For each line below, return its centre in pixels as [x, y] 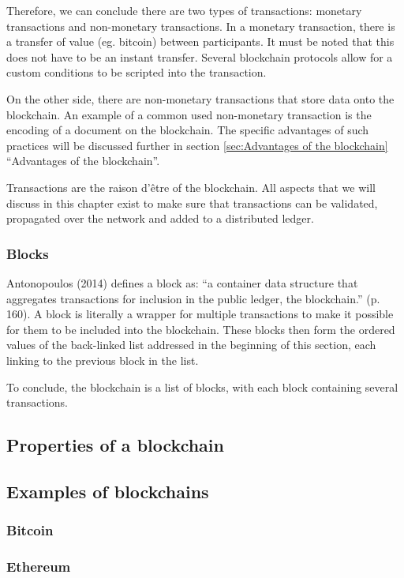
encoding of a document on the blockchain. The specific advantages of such [188, 130]
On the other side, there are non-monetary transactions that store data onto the [200, 98]
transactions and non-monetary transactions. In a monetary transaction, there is [201, 26]
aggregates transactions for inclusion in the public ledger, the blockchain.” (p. [193, 298]
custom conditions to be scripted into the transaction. [137, 72]
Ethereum [39, 567]
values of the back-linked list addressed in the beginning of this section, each [191, 345]
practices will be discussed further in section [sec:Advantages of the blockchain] [197, 145]
